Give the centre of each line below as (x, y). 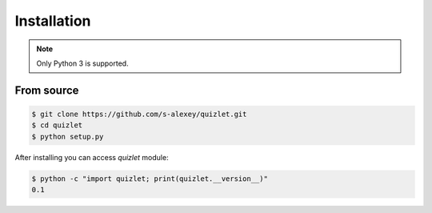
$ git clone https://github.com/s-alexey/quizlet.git (139, 114)
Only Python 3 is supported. (82, 63)
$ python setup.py (68, 137)
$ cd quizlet (57, 125)
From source (47, 90)
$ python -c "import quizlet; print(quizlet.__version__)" (150, 179)
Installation (53, 21)
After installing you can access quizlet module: (92, 157)
